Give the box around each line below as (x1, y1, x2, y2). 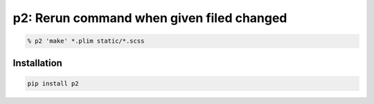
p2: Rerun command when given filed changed (12, 10, 287, 25)
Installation (12, 57, 62, 69)
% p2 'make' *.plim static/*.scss (27, 37, 145, 45)
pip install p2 (27, 79, 79, 87)
